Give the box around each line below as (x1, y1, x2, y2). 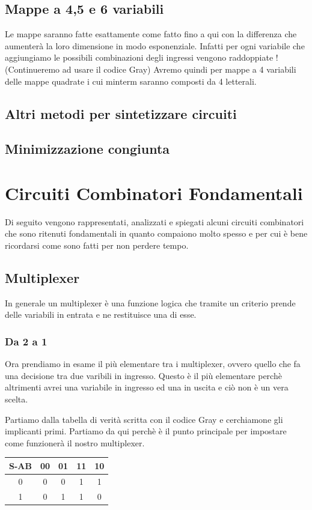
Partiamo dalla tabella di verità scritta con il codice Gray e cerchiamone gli (5, 413, 283, 425)
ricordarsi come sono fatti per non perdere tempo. (5, 239, 189, 252)
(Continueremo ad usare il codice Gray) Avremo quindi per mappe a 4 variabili (5, 62, 296, 75)
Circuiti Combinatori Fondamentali (5, 180, 303, 205)
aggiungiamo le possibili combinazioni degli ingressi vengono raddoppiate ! (5, 51, 278, 64)
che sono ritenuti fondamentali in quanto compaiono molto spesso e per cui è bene (5, 227, 308, 240)
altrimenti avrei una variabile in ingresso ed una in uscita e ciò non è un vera (5, 381, 289, 393)
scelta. (5, 393, 28, 405)
